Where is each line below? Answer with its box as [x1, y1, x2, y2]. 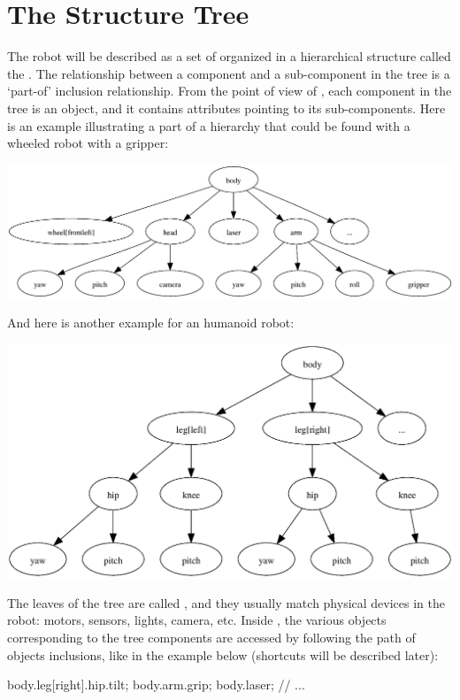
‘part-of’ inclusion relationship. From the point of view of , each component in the [7, 81, 452, 100]
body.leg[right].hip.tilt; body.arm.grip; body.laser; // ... [7, 675, 305, 694]
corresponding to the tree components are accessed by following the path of [7, 628, 416, 647]
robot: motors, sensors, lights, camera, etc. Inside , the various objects [7, 611, 387, 629]
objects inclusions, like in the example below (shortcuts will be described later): [7, 645, 439, 664]
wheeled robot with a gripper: [7, 134, 169, 152]
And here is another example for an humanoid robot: [7, 313, 295, 332]
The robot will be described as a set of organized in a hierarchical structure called [7, 47, 451, 65]
